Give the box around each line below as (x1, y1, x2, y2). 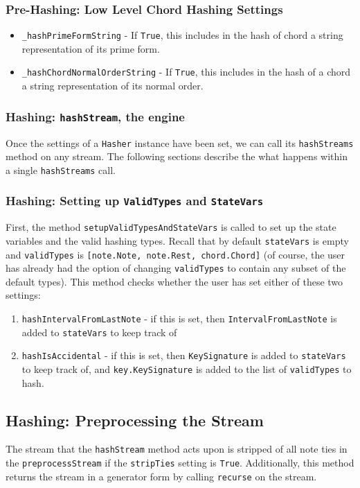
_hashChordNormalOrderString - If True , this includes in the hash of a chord (21, 64, 351, 79)
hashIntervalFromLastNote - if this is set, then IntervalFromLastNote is (21, 311, 337, 325)
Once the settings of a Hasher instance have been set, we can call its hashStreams (6, 135, 354, 150)
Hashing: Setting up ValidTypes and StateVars (6, 192, 264, 209)
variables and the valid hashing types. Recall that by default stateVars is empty (6, 233, 349, 247)
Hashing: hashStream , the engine (6, 107, 185, 125)
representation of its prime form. (21, 41, 160, 55)
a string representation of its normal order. (21, 78, 204, 93)
